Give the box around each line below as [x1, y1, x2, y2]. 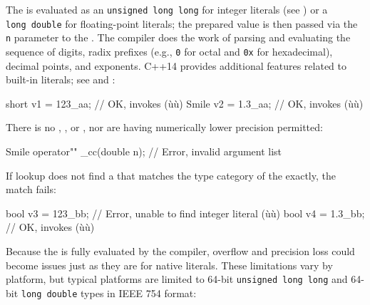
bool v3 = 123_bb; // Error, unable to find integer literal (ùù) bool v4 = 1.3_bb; [6, 205, 365, 220]
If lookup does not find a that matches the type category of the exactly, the [6, 167, 336, 182]
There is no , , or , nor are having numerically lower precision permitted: [6, 120, 323, 135]
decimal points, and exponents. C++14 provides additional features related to [6, 58, 347, 73]
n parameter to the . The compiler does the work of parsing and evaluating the [6, 30, 351, 45]
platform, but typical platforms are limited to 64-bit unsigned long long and [6, 272, 348, 286]
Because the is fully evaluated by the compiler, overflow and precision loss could [6, 243, 355, 258]
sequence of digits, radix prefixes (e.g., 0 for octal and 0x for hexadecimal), [6, 43, 333, 58]
